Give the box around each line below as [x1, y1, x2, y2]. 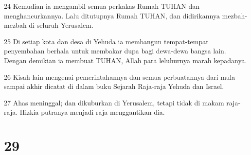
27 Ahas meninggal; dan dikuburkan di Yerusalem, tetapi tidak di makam [4, 97, 224, 107]
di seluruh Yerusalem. [29, 20, 93, 30]
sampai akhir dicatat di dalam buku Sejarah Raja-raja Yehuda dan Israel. [4, 81, 224, 91]
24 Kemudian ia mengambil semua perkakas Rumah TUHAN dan [4, 1, 200, 11]
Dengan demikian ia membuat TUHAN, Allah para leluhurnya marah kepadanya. [4, 55, 247, 65]
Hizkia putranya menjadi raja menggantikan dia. [19, 107, 165, 117]
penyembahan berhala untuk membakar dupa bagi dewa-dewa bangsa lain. [4, 46, 226, 56]
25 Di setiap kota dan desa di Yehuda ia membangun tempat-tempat [4, 36, 209, 46]
